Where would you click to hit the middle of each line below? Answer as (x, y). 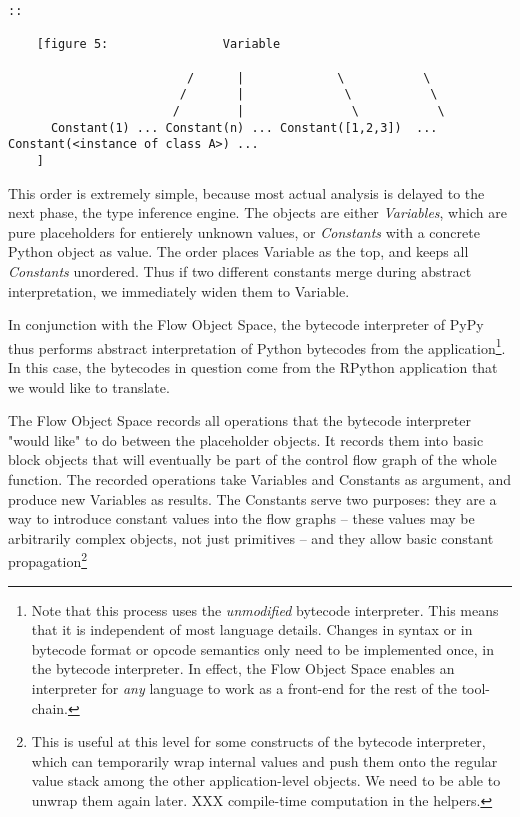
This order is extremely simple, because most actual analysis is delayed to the (246, 192)
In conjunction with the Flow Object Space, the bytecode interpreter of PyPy (246, 324)
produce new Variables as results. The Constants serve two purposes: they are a (252, 498)
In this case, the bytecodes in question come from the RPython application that (253, 366)
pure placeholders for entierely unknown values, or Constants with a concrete (244, 231)
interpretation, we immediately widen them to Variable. (179, 290)
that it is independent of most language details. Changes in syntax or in (252, 629)
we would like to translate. (89, 386)
